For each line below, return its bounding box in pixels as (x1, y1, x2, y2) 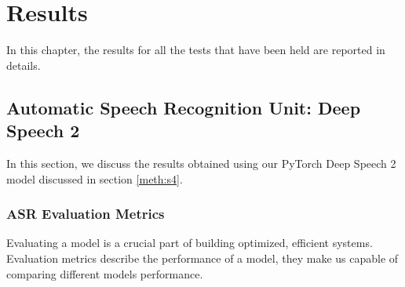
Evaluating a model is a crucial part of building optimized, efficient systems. (6, 234, 373, 251)
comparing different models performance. (6, 265, 203, 282)
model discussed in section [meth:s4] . (6, 170, 183, 187)
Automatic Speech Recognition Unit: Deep (6, 95, 361, 119)
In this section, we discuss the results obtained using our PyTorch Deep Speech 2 (6, 154, 396, 171)
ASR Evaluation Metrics (6, 204, 165, 223)
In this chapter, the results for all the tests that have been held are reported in (6, 42, 385, 58)
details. (6, 56, 41, 73)
